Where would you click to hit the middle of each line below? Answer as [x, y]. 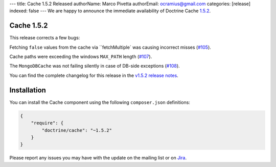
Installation [28, 90]
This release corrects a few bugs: [45, 38]
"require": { [47, 123]
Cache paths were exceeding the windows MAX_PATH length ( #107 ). [81, 57]
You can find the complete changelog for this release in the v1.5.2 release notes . [94, 75]
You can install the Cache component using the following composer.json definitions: [100, 102]
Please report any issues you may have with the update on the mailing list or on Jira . [98, 158]
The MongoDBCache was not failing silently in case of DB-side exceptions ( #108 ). [95, 66]
